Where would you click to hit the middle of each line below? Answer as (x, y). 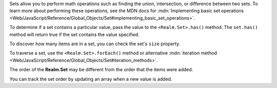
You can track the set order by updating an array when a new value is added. (91, 79)
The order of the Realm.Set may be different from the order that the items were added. (101, 70)
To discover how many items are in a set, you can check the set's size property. (95, 44)
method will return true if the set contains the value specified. (74, 34)
